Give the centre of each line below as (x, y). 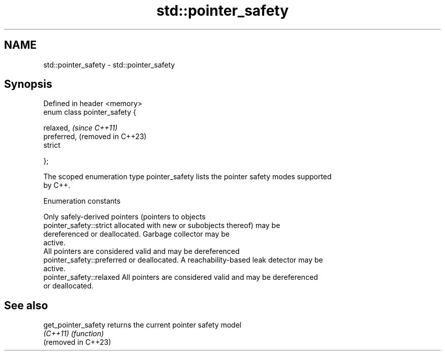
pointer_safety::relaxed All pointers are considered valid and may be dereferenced (181, 277)
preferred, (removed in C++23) (95, 137)
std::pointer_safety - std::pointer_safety (109, 64)
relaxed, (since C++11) (81, 128)
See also (26, 305)
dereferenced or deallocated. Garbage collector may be (136, 234)
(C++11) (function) (74, 334)
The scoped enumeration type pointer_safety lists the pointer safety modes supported (187, 177)
